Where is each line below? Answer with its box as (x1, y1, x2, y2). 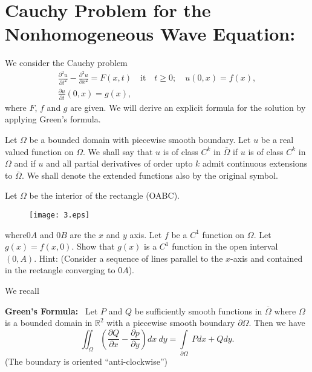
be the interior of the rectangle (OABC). (29, 189, 180, 202)
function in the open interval (172, 240, 278, 253)
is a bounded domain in (5, 316, 93, 329)
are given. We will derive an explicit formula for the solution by (70, 101, 306, 113)
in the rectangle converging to (5, 264, 115, 276)
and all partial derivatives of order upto (46, 157, 193, 170)
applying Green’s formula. (5, 113, 101, 125)
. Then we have (249, 316, 305, 329)
